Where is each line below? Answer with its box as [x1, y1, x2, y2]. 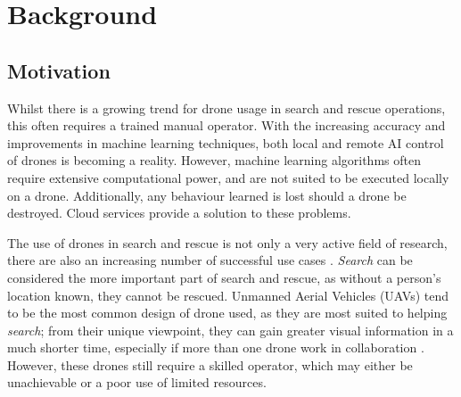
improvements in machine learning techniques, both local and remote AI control [7, 133, 444, 152]
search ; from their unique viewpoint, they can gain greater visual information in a [7, 320, 454, 339]
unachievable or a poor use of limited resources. [7, 373, 267, 392]
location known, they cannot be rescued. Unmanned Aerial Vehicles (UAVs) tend [7, 285, 449, 304]
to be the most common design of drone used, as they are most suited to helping [7, 303, 448, 322]
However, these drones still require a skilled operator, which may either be [7, 355, 413, 374]
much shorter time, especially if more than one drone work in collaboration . [7, 338, 424, 357]
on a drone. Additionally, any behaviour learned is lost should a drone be [7, 186, 407, 204]
